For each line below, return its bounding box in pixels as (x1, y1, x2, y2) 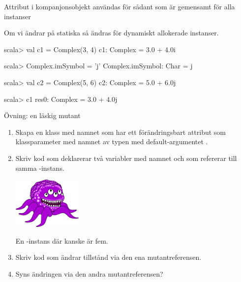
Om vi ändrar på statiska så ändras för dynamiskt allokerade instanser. (4, 28, 219, 38)
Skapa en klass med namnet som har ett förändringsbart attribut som (15, 126, 226, 137)
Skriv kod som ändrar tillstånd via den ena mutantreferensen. (15, 252, 202, 262)
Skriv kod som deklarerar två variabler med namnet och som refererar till (15, 153, 237, 163)
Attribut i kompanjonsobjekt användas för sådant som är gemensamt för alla (4, 1, 235, 11)
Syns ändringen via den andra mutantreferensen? (15, 268, 163, 279)
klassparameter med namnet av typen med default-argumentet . (15, 136, 208, 147)
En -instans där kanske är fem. (15, 235, 108, 246)
